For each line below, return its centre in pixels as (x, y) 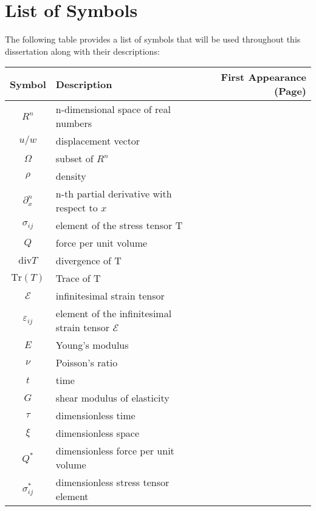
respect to (77, 208)
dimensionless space (98, 433)
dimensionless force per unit (115, 451)
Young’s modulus (92, 345)
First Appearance (263, 77)
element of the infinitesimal (114, 314)
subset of (74, 159)
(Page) (290, 91)
